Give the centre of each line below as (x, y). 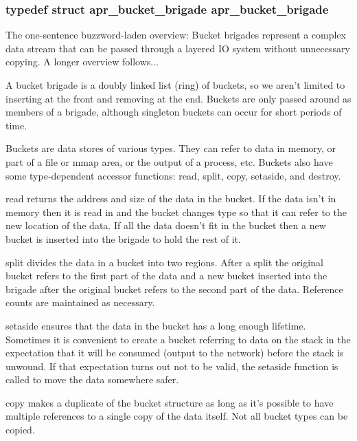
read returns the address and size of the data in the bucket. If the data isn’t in (171, 198)
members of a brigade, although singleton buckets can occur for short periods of (174, 112)
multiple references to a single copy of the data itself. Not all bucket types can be (177, 416)
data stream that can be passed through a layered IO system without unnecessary (178, 48)
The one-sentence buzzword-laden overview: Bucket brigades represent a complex (176, 35)
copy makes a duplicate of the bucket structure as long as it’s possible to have (170, 402)
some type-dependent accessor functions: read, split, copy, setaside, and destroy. (173, 175)
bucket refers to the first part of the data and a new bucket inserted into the (166, 276)
